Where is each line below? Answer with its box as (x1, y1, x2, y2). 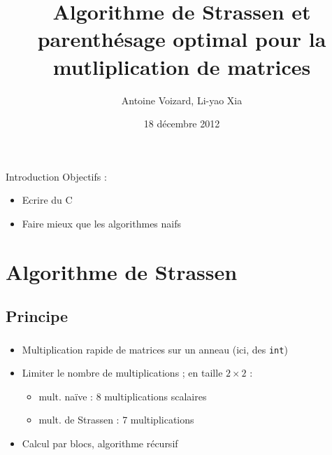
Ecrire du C (22, 192, 73, 207)
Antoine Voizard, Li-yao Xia (121, 92, 243, 107)
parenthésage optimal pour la (37, 24, 326, 53)
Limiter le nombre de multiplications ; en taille (22, 365, 223, 380)
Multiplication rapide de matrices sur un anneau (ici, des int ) (22, 342, 288, 356)
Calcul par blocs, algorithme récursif (22, 435, 178, 450)
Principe (6, 305, 68, 327)
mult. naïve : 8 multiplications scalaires (38, 388, 207, 403)
